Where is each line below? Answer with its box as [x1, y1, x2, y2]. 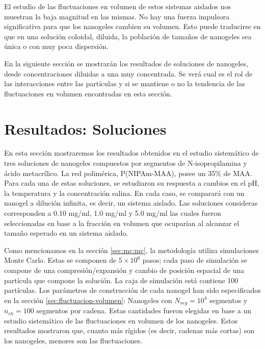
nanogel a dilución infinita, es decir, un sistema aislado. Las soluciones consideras [4, 197, 258, 208]
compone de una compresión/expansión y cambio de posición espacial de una [4, 265, 245, 275]
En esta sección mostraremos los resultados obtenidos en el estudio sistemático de [4, 147, 259, 158]
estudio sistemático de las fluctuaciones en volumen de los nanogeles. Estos [4, 315, 238, 326]
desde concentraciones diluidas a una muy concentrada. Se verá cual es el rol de [4, 68, 253, 79]
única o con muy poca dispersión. [4, 41, 109, 52]
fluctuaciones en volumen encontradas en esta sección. [4, 88, 172, 98]
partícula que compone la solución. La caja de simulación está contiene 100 [4, 275, 238, 285]
